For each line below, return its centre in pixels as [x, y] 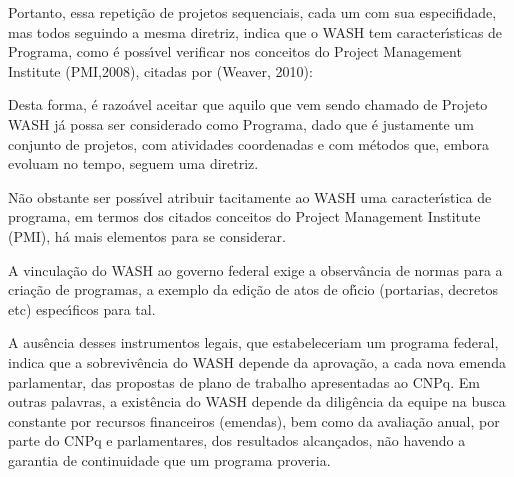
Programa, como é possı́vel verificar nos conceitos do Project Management [235, 51]
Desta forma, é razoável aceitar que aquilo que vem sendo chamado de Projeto [248, 104]
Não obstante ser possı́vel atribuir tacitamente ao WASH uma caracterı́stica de [250, 196]
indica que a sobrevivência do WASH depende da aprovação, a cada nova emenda [257, 361]
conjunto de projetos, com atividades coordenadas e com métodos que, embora [249, 143]
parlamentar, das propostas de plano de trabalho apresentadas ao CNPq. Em [244, 381]
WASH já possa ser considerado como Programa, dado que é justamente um [241, 123]
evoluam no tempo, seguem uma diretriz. [133, 163]
